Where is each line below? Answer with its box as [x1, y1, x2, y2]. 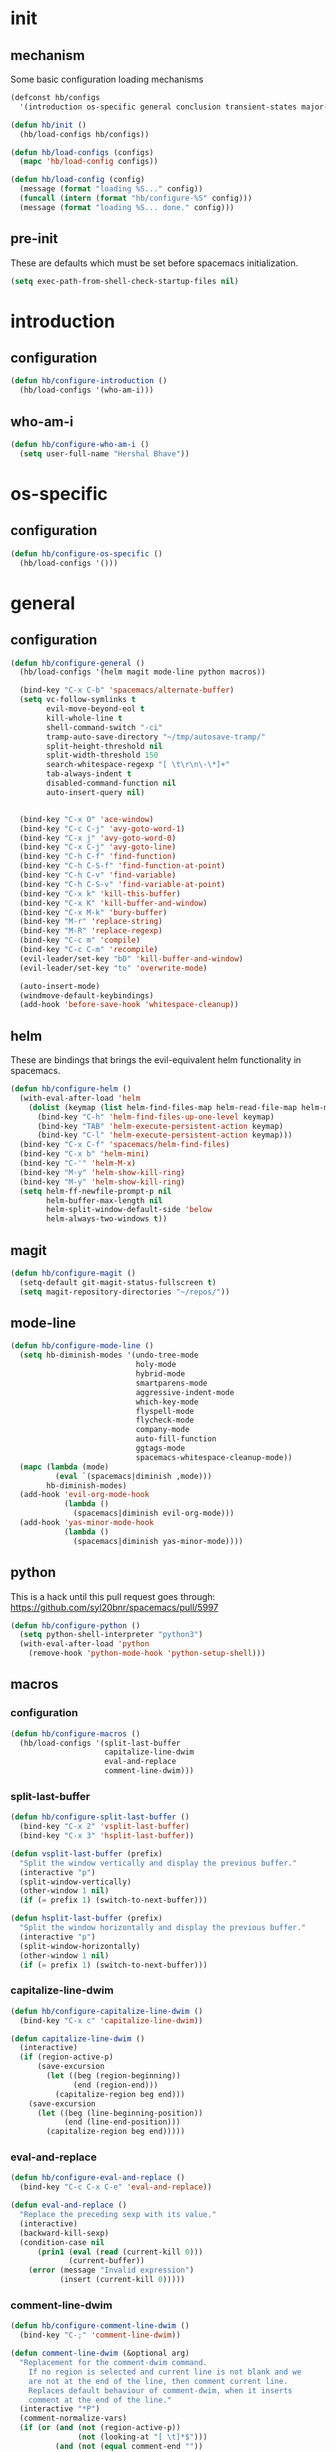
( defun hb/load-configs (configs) [10, 147, 155, 157]
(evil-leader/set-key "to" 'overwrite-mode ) [19, 963, 208, 973]
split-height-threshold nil [46, 741, 163, 751]
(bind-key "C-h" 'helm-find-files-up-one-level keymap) [36, 1112, 275, 1122]
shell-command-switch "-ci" [46, 722, 163, 732]
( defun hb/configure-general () [10, 658, 145, 668]
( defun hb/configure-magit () [10, 1268, 137, 1278]
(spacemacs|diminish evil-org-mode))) [73, 1508, 235, 1519]
